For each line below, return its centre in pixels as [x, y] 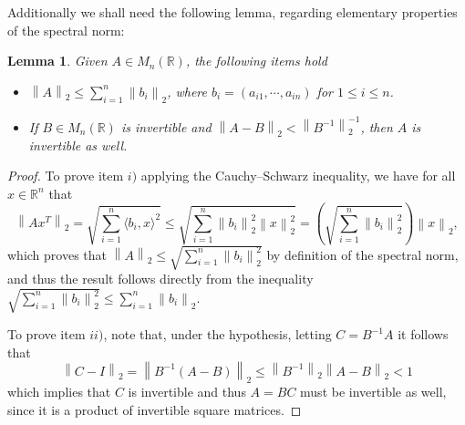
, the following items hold [256, 61]
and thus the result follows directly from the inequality [160, 279]
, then [377, 126]
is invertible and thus [187, 392]
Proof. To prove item [66, 176]
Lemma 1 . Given [57, 61]
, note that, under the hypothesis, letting [217, 334]
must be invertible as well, [373, 392]
